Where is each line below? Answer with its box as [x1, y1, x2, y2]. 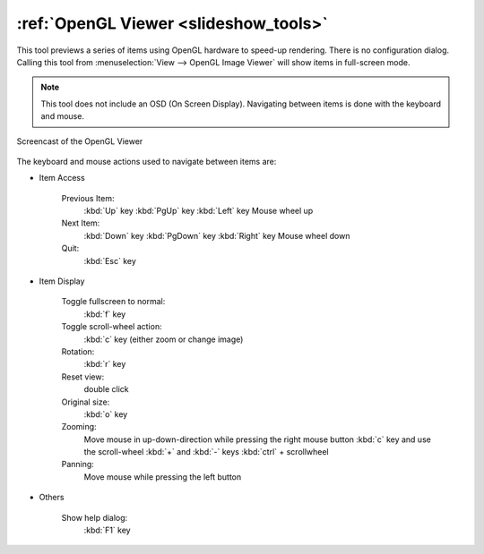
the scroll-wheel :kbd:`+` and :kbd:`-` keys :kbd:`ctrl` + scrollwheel [83, 447, 329, 457]
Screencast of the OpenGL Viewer [16, 135, 143, 147]
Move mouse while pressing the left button [83, 471, 242, 482]
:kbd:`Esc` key [83, 255, 136, 266]
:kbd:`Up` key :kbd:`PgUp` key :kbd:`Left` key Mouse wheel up [83, 206, 314, 217]
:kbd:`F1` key [83, 524, 131, 536]
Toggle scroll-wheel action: [61, 321, 162, 332]
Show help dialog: [61, 512, 128, 523]
